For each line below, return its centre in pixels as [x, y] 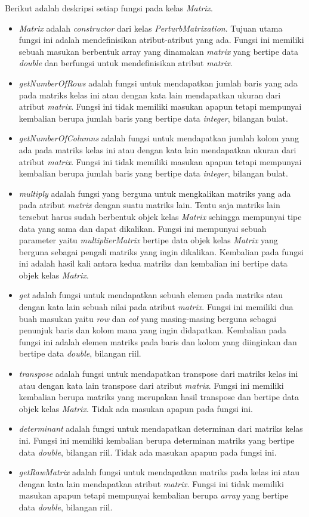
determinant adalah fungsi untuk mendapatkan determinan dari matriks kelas [161, 428]
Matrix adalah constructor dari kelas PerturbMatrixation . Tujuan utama [151, 28]
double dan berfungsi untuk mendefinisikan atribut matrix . [126, 63]
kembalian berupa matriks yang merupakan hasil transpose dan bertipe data [159, 397]
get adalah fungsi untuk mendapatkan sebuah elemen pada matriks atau [151, 295]
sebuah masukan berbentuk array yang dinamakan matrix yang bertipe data [158, 51]
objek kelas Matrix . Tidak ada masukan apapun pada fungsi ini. [136, 408]
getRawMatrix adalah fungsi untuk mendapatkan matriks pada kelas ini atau [159, 472]
